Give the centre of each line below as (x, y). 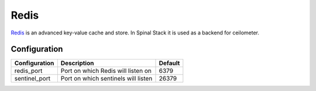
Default (169, 63)
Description (77, 63)
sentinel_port (32, 79)
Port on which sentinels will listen (107, 79)
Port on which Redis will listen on (106, 71)
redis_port (28, 71)
